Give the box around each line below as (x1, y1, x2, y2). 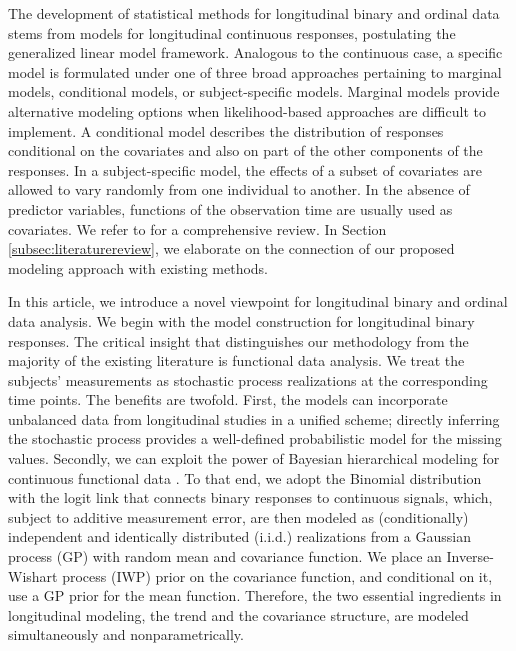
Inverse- (446, 546, 494, 567)
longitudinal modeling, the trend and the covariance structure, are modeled (8, 604, 469, 625)
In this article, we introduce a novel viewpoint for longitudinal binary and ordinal (8, 291, 508, 312)
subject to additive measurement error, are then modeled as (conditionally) (8, 506, 469, 527)
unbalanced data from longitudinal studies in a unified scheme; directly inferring (8, 408, 500, 429)
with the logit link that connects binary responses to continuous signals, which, (8, 487, 493, 508)
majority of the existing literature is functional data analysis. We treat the (8, 350, 465, 371)
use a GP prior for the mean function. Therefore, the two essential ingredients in (8, 585, 502, 606)
